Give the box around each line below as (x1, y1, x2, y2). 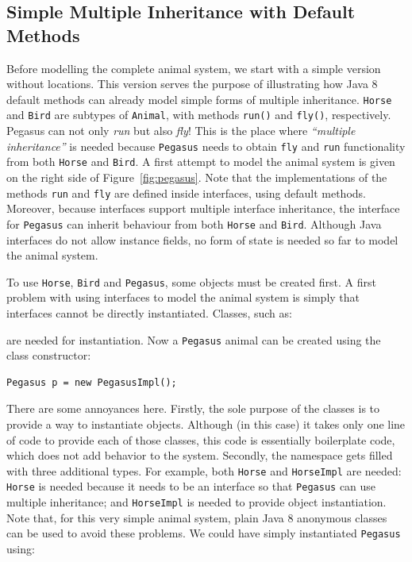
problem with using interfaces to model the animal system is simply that (6, 289, 360, 306)
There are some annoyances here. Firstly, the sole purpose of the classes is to (6, 400, 380, 417)
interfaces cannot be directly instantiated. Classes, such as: (6, 304, 292, 321)
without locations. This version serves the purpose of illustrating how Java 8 (6, 75, 378, 92)
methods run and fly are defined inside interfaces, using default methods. (6, 184, 366, 201)
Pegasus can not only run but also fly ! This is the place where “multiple (6, 122, 356, 139)
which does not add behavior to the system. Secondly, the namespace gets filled (6, 447, 393, 464)
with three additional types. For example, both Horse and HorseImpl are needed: (6, 462, 402, 479)
